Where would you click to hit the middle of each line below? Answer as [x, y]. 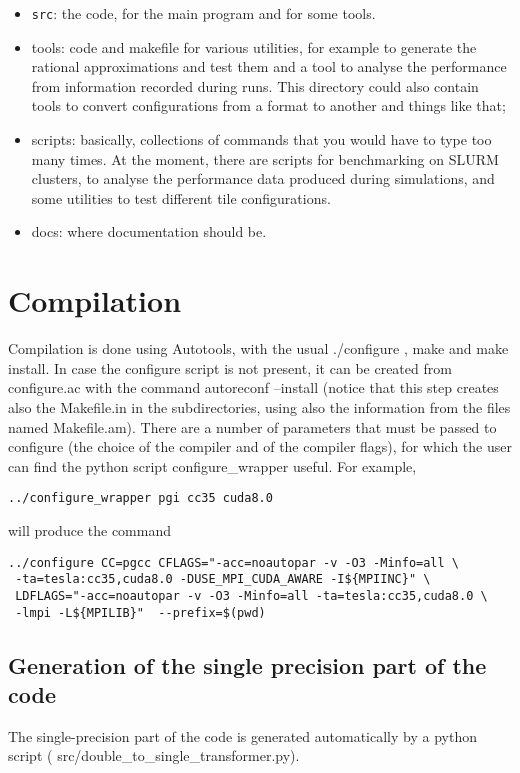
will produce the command [89, 529]
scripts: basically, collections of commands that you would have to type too [261, 139]
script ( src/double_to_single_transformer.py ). [154, 755]
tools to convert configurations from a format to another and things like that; [268, 105]
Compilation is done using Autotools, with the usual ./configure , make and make [258, 348]
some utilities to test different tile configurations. [181, 197]
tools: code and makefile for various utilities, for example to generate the [254, 46]
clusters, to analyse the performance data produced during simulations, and [263, 178]
